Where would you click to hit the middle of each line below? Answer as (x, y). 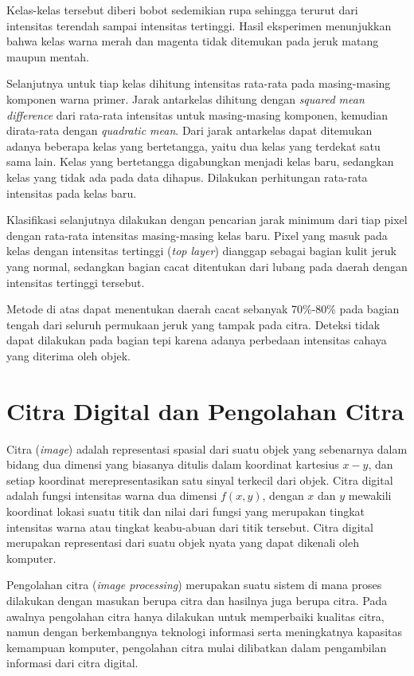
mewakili (370, 495)
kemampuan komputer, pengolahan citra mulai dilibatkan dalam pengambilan (197, 647)
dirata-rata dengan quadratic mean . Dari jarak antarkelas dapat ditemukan (189, 130)
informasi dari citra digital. (72, 663)
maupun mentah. (48, 56)
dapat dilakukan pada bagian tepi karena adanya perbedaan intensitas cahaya (197, 340)
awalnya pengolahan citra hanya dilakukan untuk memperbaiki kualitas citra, (195, 616)
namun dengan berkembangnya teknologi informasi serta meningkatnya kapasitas (205, 632)
